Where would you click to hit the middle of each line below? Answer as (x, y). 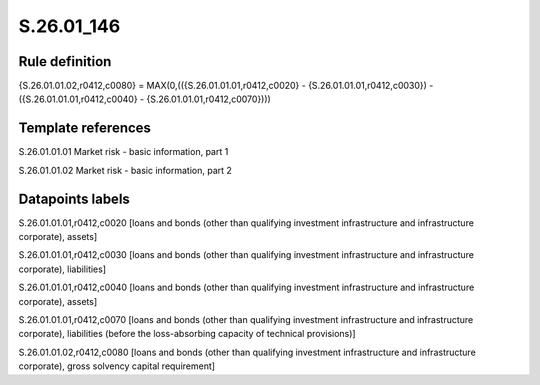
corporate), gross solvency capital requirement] (116, 366)
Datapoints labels (74, 198)
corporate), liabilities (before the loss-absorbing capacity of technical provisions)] (187, 334)
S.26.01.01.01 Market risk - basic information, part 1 (123, 152)
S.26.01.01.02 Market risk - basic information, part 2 (125, 170)
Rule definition (65, 61)
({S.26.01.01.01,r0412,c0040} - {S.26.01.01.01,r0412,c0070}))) (145, 99)
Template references (85, 128)
